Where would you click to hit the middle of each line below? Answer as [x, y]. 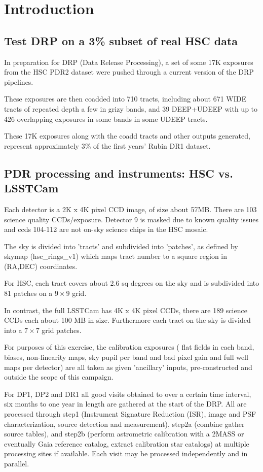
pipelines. [19, 81]
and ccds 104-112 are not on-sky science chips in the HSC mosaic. [106, 229]
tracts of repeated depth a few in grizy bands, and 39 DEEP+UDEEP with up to [131, 108]
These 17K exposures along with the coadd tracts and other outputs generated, [127, 136]
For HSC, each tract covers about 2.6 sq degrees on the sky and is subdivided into [132, 283]
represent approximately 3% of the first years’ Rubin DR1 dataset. [107, 145]
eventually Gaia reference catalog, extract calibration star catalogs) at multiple [127, 443]
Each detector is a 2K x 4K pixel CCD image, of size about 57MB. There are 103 [130, 209]
